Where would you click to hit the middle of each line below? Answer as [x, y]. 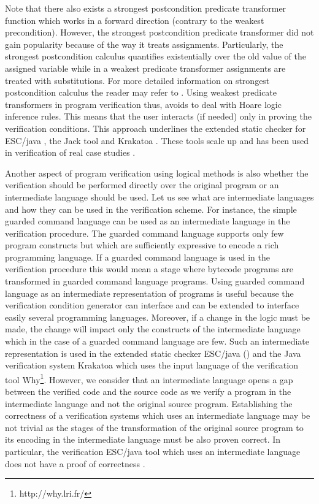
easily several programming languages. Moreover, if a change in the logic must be [158, 317]
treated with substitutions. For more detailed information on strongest [137, 80]
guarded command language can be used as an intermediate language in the [148, 221]
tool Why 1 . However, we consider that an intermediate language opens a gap [149, 378]
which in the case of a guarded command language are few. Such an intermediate [157, 341]
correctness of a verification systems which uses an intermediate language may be [158, 415]
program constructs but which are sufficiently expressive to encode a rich [142, 245]
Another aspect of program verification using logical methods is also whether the [157, 173]
